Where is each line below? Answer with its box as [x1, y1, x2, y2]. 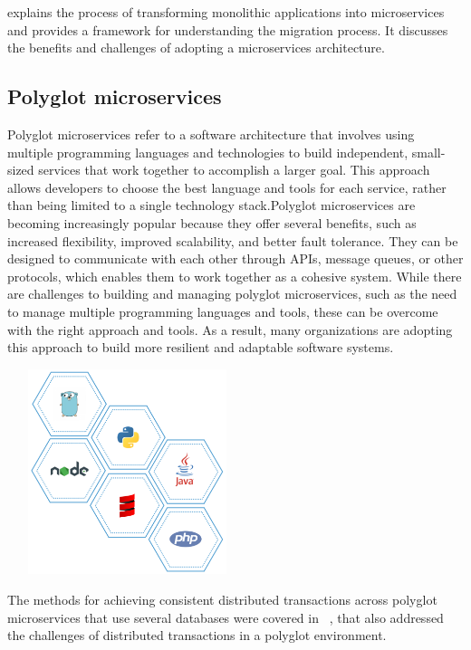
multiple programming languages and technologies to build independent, [7, 142, 409, 161]
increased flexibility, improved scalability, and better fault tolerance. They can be [7, 231, 458, 250]
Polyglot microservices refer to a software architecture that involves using [7, 124, 415, 143]
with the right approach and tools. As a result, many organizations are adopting [7, 320, 453, 339]
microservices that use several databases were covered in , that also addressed [7, 607, 444, 626]
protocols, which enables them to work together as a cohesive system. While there [7, 266, 462, 285]
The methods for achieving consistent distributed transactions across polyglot [7, 590, 437, 609]
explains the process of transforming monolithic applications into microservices [7, 3, 445, 21]
